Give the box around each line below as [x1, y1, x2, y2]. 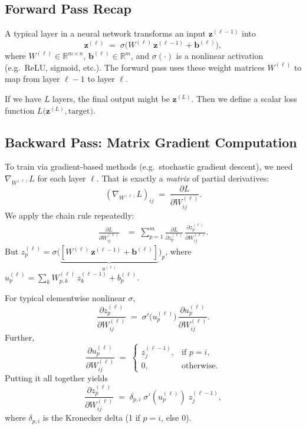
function [5, 104, 35, 116]
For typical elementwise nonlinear [5, 292, 126, 304]
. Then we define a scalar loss [191, 93, 297, 105]
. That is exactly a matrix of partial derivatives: [96, 172, 269, 184]
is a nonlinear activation [176, 49, 264, 62]
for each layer [37, 172, 86, 184]
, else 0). [161, 411, 192, 424]
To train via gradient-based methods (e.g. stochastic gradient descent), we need [5, 160, 293, 173]
